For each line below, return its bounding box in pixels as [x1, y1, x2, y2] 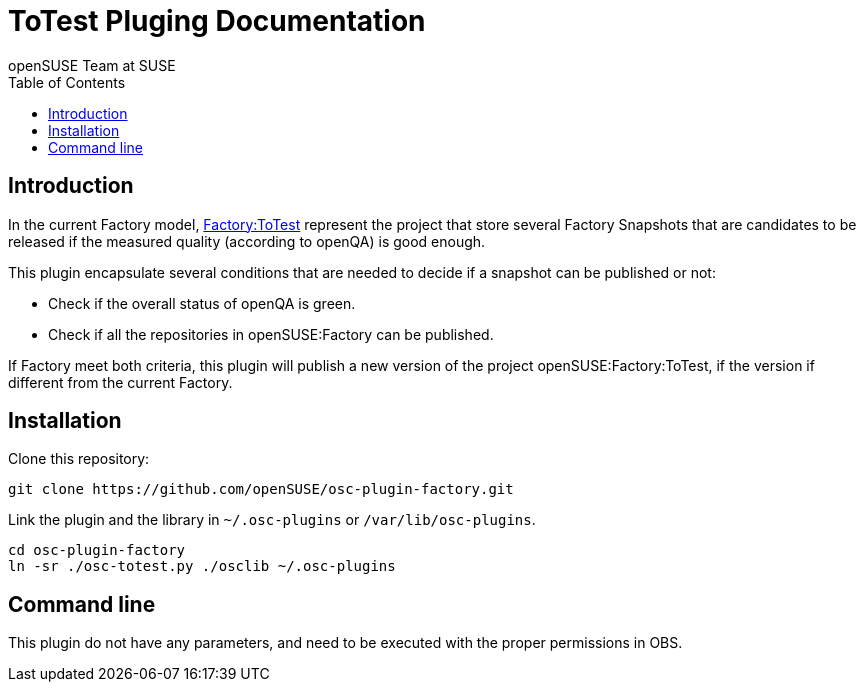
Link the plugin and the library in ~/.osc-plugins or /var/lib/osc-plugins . [8, 511, 536, 529]
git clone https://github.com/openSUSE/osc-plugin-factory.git [8, 481, 514, 498]
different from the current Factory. [8, 373, 233, 391]
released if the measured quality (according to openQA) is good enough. [8, 232, 486, 250]
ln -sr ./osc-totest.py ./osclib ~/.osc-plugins [8, 558, 396, 575]
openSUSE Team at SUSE [8, 56, 176, 74]
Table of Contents [8, 73, 126, 91]
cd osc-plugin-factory [8, 542, 186, 559]
